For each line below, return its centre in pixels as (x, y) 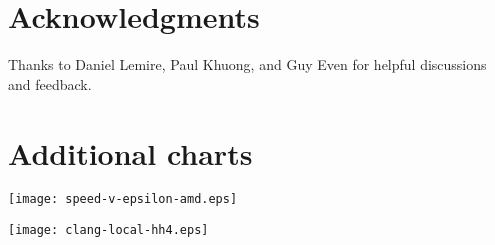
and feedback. (50, 83)
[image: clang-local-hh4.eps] (108, 230)
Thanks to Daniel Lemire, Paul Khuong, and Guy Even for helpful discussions (247, 64)
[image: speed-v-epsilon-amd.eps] (123, 199)
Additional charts (130, 152)
